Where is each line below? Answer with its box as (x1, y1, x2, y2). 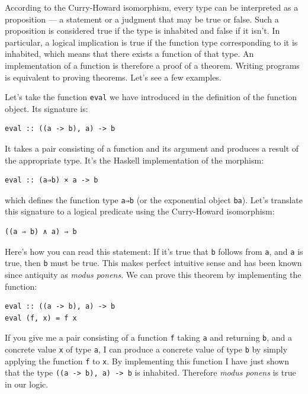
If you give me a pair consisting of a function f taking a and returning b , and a (5, 331, 293, 344)
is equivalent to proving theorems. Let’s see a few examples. (5, 71, 222, 83)
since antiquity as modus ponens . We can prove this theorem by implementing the (5, 268, 301, 280)
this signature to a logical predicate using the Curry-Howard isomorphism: (5, 205, 275, 217)
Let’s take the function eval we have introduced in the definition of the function (5, 91, 297, 103)
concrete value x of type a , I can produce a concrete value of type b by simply (5, 342, 288, 355)
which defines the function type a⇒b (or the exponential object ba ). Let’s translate (5, 193, 303, 206)
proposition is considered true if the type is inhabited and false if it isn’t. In (5, 24, 280, 37)
